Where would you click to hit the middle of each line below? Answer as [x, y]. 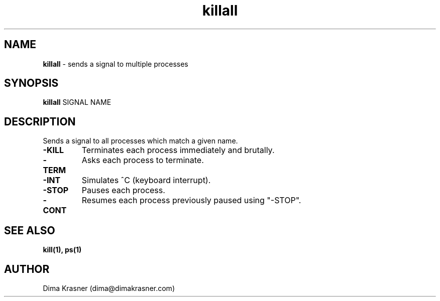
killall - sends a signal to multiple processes [116, 64]
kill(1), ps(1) [62, 250]
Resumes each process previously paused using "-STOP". [191, 200]
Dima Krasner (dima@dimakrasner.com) [109, 288]
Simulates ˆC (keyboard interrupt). [146, 180]
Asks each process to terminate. [143, 160]
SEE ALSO [30, 230]
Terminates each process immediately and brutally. [178, 150]
